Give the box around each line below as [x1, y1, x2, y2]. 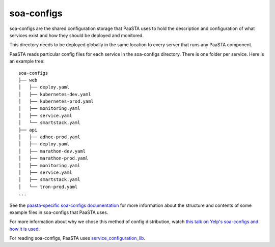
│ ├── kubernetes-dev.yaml [18, 91, 91, 97]
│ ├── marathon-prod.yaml [18, 156, 89, 161]
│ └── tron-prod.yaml [18, 183, 78, 190]
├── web [18, 77, 38, 83]
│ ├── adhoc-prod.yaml [18, 134, 80, 140]
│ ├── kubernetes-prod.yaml [18, 99, 94, 104]
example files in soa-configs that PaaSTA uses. [9, 209, 108, 215]
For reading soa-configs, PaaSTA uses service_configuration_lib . [9, 235, 145, 241]
